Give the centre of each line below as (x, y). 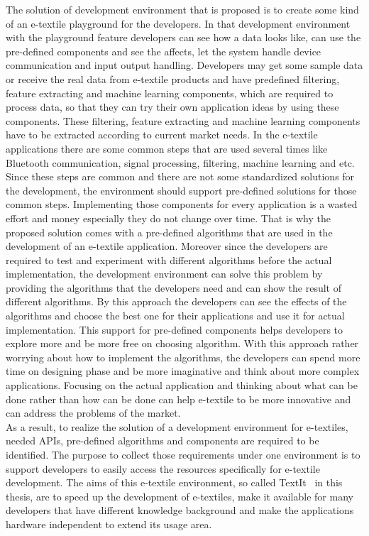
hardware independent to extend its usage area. (109, 524)
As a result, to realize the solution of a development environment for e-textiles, (177, 426)
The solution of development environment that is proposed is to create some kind (182, 9)
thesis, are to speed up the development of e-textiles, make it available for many (180, 496)
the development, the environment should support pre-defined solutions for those (181, 190)
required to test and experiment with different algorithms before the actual (169, 259)
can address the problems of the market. (93, 413)
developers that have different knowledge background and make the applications (180, 510)
